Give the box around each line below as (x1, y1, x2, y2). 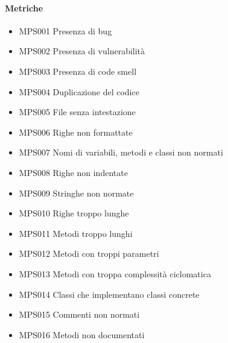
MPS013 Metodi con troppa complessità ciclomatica (19, 267, 211, 280)
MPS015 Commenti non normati (19, 308, 140, 321)
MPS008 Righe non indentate (19, 166, 128, 178)
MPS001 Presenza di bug (19, 24, 112, 37)
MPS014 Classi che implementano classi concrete (19, 288, 200, 300)
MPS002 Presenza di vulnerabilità (19, 45, 145, 57)
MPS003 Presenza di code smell (19, 65, 137, 77)
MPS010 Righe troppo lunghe (19, 207, 129, 219)
